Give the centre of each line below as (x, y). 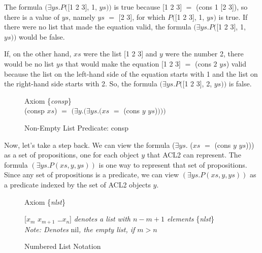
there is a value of (32, 17)
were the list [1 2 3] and (120, 54)
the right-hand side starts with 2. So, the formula (81, 84)
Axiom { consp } (48, 100)
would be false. (42, 36)
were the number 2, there (204, 54)
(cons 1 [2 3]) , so (222, 7)
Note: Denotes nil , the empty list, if (80, 229)
